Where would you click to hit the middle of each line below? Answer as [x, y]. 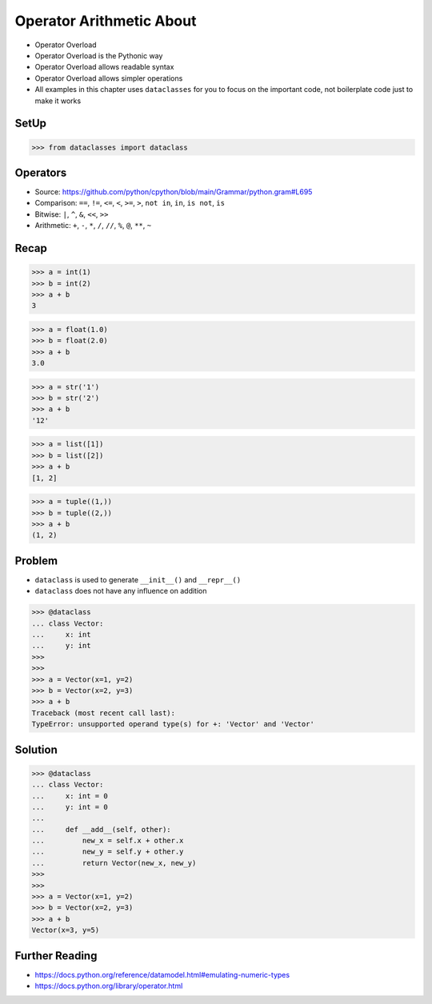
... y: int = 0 [70, 807]
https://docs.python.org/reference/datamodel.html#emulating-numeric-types [162, 974]
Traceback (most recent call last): [104, 713]
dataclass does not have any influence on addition [121, 591]
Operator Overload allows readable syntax [104, 67]
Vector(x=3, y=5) [66, 930]
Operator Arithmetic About [106, 21]
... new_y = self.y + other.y [108, 852]
